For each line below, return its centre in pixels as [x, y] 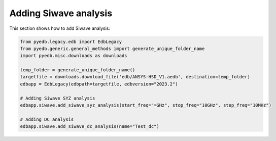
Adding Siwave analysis [61, 13]
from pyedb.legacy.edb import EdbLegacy [71, 41]
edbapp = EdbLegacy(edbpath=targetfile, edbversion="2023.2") [99, 84]
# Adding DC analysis [47, 119]
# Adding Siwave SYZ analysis [58, 98]
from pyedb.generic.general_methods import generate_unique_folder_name [112, 49]
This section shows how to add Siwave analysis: [60, 28]
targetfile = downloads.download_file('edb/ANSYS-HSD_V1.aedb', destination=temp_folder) [135, 77]
